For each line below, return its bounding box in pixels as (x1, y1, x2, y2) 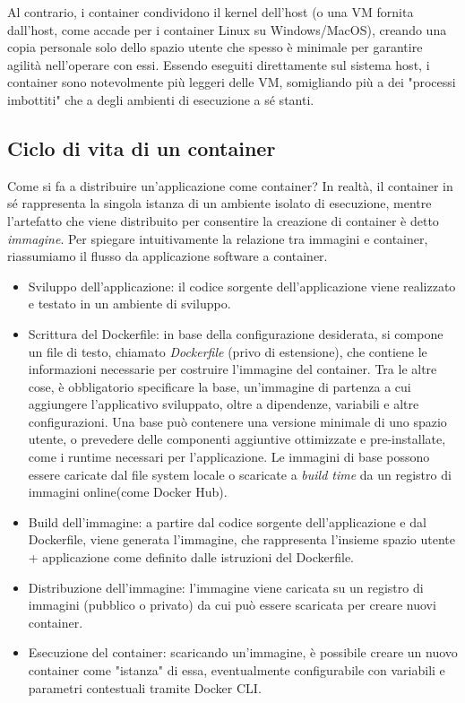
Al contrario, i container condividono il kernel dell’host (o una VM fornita (7, 3, 414, 21)
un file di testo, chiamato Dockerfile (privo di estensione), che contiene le (28, 342, 427, 360)
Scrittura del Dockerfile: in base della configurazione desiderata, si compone (28, 324, 443, 343)
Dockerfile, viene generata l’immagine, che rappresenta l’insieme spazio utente (28, 530, 455, 549)
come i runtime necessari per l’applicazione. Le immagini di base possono (28, 447, 430, 466)
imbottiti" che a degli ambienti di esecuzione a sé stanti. (7, 90, 314, 108)
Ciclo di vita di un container (7, 134, 276, 161)
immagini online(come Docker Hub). (28, 482, 228, 501)
